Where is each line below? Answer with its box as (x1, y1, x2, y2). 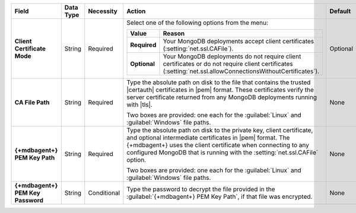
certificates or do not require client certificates (163, 60, 293, 68)
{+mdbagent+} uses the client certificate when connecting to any (126, 141, 310, 149)
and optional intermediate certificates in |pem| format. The (126, 133, 290, 142)
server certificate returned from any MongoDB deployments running (126, 93, 317, 101)
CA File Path (14, 98, 50, 106)
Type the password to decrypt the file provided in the (126, 185, 275, 193)
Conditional (88, 189, 120, 197)
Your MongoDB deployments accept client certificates (163, 37, 314, 45)
